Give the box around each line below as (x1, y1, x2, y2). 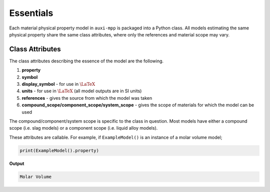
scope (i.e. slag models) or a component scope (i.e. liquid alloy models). (9, 125, 158, 131)
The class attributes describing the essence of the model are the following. (9, 58, 164, 64)
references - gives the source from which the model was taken (21, 95, 152, 101)
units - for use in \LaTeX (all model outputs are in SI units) (21, 88, 142, 94)
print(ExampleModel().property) (19, 148, 99, 153)
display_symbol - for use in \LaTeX (21, 81, 95, 87)
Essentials (9, 7, 53, 18)
